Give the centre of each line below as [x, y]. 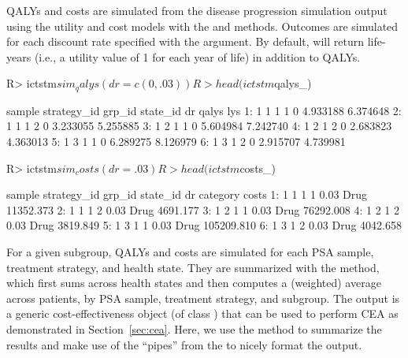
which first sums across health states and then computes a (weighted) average [194, 283]
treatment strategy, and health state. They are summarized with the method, [193, 267]
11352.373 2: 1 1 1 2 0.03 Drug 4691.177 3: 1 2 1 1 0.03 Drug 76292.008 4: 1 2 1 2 [203, 209]
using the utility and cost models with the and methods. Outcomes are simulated [202, 26]
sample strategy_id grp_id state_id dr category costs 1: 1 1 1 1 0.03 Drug [187, 194]
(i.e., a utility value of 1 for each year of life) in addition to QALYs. [197, 56]
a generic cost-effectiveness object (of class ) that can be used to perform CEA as [202, 313]
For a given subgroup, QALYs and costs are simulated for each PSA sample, [190, 251]
